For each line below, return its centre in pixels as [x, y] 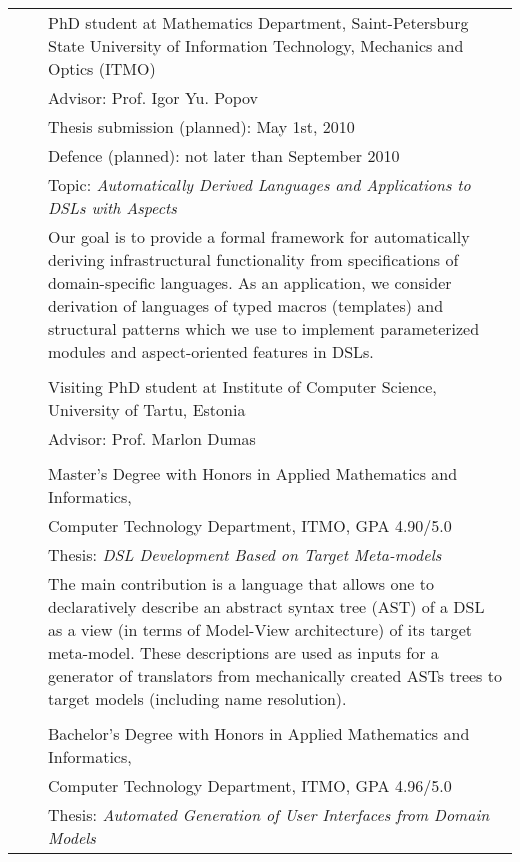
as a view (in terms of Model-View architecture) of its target [260, 629]
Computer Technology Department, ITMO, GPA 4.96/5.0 [250, 785]
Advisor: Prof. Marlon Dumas [152, 438]
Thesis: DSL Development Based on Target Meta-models [245, 554]
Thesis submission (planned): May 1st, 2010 [201, 126]
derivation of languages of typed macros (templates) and [246, 305]
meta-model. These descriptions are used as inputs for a [243, 652]
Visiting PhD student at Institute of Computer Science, [242, 386]
